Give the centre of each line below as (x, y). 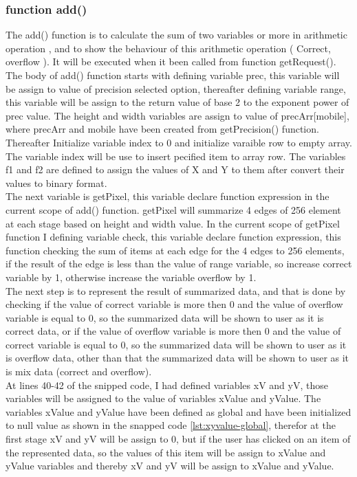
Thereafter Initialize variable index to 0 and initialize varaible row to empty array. (179, 142)
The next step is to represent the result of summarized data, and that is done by (176, 290)
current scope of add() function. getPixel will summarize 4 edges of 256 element (173, 209)
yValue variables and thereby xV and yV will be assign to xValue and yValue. (170, 466)
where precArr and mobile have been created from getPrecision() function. (162, 129)
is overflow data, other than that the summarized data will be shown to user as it (177, 358)
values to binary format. (56, 182)
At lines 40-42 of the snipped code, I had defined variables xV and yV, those (167, 385)
